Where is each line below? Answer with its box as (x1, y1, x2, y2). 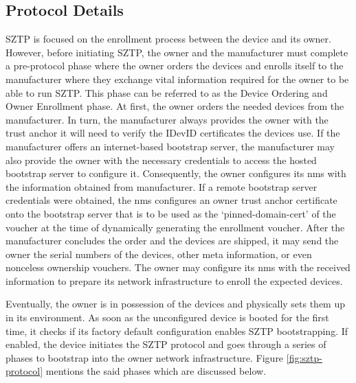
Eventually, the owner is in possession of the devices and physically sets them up (5, 297, 346, 311)
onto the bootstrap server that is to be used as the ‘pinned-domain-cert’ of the (5, 206, 336, 220)
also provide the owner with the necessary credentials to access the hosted (5, 152, 317, 167)
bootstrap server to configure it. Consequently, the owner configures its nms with (5, 166, 346, 181)
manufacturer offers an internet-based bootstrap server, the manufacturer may (5, 139, 335, 153)
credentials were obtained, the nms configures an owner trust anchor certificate (5, 193, 337, 207)
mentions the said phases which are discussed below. (45, 364, 266, 378)
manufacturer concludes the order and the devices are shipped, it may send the (5, 233, 339, 248)
